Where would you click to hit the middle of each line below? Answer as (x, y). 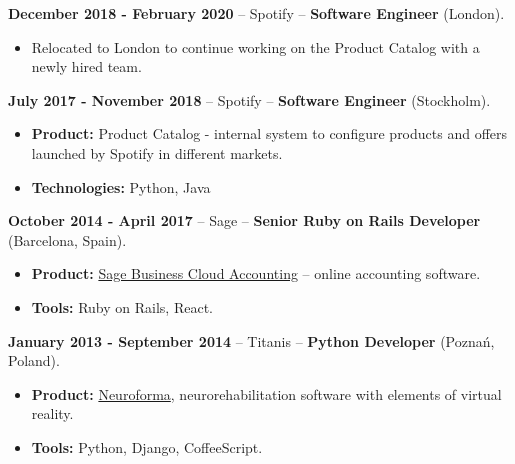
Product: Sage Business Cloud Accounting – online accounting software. (256, 273)
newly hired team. (86, 66)
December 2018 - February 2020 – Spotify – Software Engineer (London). (256, 13)
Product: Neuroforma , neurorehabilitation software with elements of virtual (266, 393)
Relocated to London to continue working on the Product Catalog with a (255, 46)
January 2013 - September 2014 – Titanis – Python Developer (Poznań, (251, 340)
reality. (52, 413)
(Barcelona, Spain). (67, 239)
